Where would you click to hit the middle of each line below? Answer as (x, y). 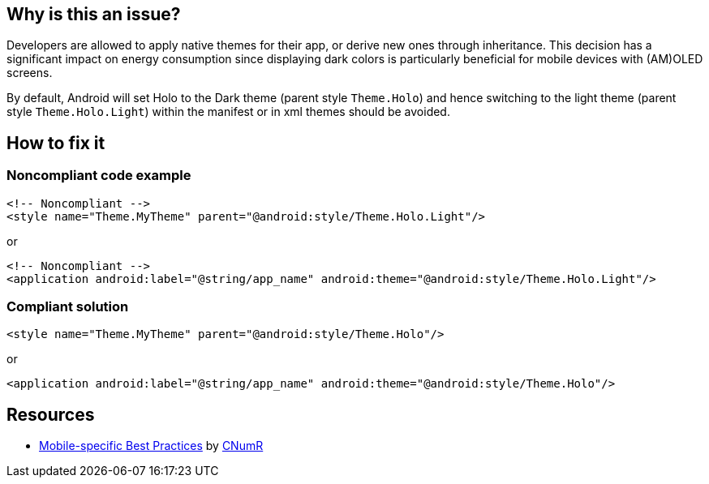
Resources (51, 414)
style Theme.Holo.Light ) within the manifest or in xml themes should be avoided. (228, 112)
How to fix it (56, 143)
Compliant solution (68, 307)
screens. (30, 73)
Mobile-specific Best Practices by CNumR (151, 446)
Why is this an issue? (94, 14)
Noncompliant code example (99, 176)
